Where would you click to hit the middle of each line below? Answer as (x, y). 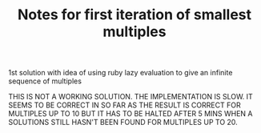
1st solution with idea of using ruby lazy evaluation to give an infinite (120, 73)
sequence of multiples (45, 81)
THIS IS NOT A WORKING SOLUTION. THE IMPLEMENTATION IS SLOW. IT (131, 97)
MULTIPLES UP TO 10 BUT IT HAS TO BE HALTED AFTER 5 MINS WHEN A (131, 114)
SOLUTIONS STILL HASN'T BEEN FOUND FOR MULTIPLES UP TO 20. (123, 123)
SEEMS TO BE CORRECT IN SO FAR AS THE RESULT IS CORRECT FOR (125, 105)
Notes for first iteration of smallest (135, 15)
